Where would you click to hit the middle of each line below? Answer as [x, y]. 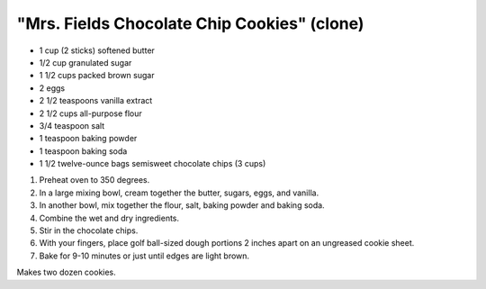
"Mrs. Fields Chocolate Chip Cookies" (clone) [190, 23]
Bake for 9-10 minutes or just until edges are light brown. [144, 256]
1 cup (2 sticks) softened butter [97, 50]
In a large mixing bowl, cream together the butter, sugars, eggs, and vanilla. [179, 193]
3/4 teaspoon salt [72, 125]
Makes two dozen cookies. [66, 272]
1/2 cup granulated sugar [85, 62]
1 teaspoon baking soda [83, 151]
